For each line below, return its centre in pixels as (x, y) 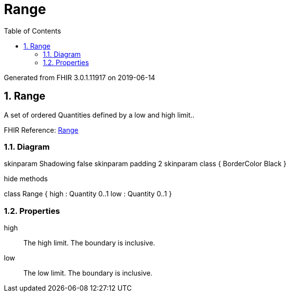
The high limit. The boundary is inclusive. (89, 243)
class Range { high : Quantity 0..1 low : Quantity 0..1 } (88, 194)
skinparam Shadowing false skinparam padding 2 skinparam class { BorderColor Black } (145, 164)
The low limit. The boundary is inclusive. (88, 273)
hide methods (26, 179)
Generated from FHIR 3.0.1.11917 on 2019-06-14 (80, 77)
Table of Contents (33, 31)
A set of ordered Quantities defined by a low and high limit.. (99, 115)
